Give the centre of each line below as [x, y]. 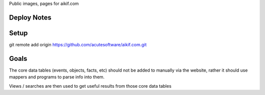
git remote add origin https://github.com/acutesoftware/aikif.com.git [78, 44]
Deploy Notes [30, 17]
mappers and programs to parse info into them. [57, 77]
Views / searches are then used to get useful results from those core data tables [90, 86]
